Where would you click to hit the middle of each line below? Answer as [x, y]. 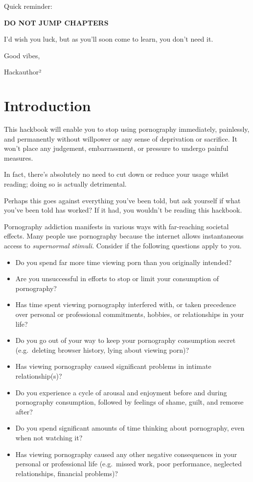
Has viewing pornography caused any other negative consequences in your [126, 454]
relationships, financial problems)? [67, 473]
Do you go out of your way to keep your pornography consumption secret [126, 340]
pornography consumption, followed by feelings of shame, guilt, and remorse [129, 402]
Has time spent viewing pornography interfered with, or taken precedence [126, 304]
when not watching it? [49, 437]
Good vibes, [22, 55]
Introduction [47, 106]
